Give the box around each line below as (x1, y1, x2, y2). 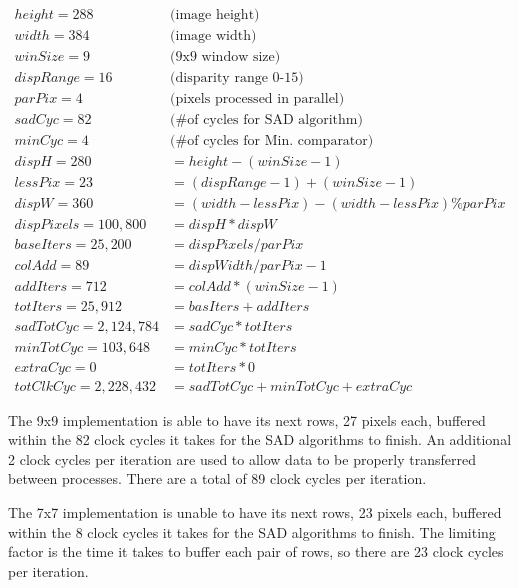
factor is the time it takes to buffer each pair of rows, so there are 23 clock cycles (8, 541, 504, 562)
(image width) (170, 29, 257, 44)
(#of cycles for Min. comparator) (170, 134, 374, 149)
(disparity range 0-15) (170, 71, 304, 86)
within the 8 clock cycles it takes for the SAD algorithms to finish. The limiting (8, 521, 496, 542)
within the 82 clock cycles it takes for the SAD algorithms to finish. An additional (8, 429, 512, 450)
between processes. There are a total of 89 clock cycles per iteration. (8, 468, 427, 489)
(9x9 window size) (170, 50, 281, 65)
